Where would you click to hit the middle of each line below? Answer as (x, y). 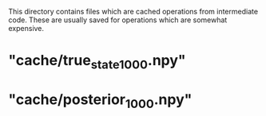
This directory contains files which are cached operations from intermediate (133, 12)
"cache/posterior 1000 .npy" (100, 101)
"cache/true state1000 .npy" (97, 62)
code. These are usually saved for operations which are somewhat (118, 20)
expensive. (26, 28)
